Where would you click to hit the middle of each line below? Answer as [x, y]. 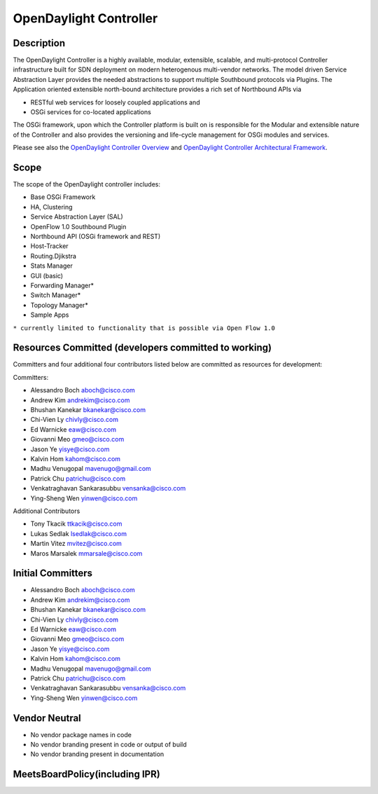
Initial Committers [53, 574]
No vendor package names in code [81, 734]
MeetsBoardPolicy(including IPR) [86, 774]
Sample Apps [50, 315]
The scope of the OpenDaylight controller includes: [87, 184]
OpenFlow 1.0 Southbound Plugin [78, 226]
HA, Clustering [51, 207]
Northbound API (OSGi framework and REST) [96, 237]
